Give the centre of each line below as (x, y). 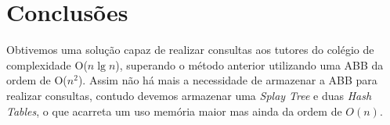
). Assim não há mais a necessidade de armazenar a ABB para (227, 80)
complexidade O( (47, 64)
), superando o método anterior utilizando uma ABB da (249, 64)
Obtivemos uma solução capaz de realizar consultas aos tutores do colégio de (190, 50)
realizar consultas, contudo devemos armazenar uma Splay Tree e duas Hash (189, 95)
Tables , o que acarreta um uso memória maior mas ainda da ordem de (174, 111)
